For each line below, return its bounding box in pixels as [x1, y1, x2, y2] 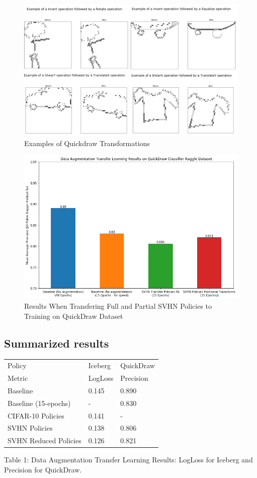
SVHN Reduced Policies [8, 435, 81, 446]
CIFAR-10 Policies [8, 410, 64, 421]
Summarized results [4, 335, 109, 351]
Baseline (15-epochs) [8, 397, 71, 408]
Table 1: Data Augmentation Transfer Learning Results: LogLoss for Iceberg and [4, 454, 253, 465]
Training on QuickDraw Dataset [24, 310, 123, 321]
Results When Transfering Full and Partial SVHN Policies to [24, 301, 212, 311]
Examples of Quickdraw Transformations [24, 138, 150, 148]
